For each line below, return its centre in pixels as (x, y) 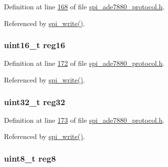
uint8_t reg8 (30, 158)
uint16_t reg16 (35, 45)
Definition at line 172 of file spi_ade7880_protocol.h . (84, 63)
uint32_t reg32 (35, 101)
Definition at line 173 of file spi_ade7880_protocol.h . (84, 120)
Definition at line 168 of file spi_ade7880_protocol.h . (84, 6)
